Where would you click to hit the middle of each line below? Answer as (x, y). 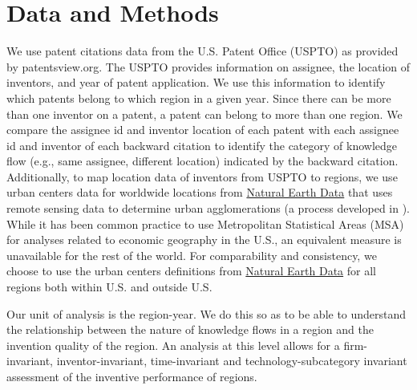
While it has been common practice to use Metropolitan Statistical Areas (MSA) (205, 223)
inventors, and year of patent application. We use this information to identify (196, 82)
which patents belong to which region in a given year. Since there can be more (199, 97)
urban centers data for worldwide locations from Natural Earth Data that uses (200, 192)
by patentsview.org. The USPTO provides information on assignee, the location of (208, 66)
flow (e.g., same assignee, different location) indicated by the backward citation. (202, 161)
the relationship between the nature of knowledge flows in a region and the (190, 329)
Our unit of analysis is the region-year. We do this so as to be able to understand (206, 313)
